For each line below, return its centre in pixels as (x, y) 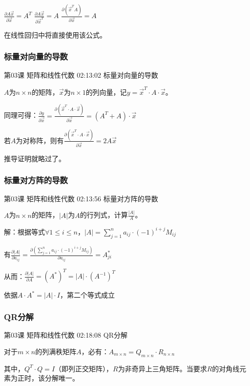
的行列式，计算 (104, 215)
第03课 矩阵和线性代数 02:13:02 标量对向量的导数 (81, 75)
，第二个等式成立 (87, 295)
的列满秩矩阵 (56, 351)
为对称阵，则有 (40, 140)
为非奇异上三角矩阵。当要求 (162, 368)
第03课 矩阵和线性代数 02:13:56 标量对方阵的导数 (81, 198)
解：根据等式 (24, 231)
